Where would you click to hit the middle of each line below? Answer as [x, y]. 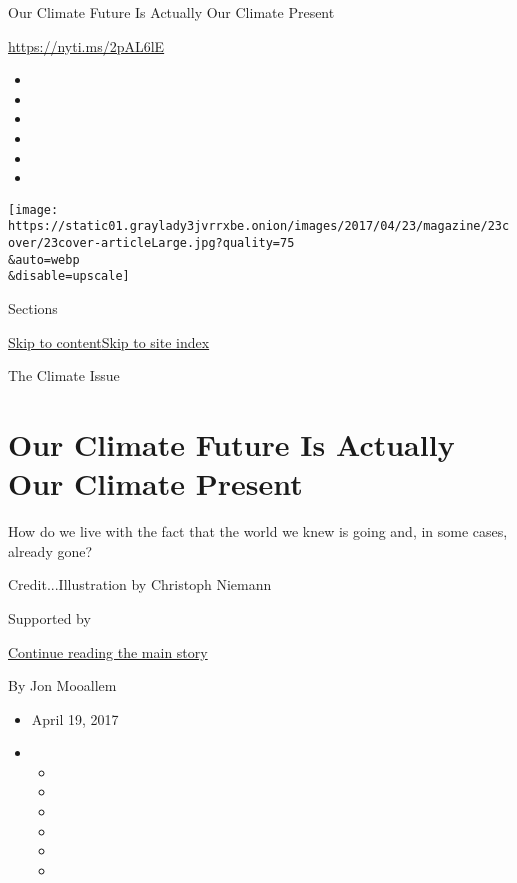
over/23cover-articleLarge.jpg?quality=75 [151, 243]
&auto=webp [44, 259]
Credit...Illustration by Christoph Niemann [140, 584]
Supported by [49, 617]
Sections [33, 308]
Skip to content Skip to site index [109, 341]
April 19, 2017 [75, 718]
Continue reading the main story [108, 651]
